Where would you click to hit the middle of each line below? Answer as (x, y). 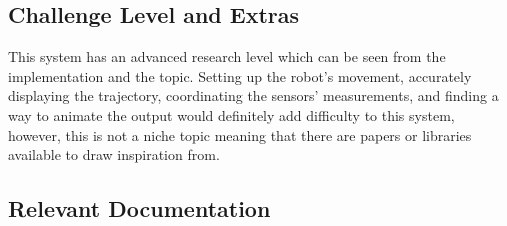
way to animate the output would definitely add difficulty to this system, (231, 114)
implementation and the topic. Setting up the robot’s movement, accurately (240, 75)
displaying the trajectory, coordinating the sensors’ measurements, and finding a (253, 95)
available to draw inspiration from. (114, 154)
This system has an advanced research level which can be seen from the (227, 56)
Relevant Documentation (139, 208)
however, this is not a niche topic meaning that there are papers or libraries (240, 134)
